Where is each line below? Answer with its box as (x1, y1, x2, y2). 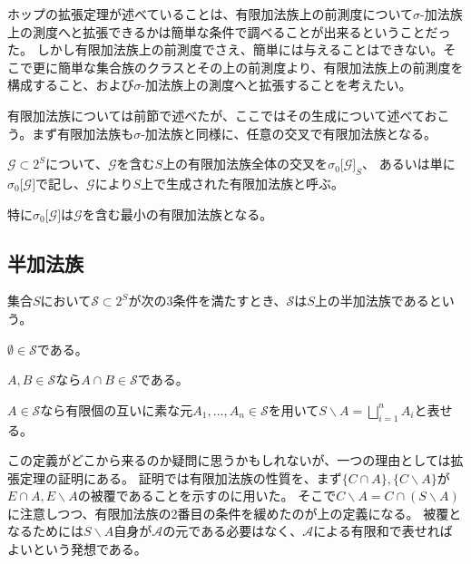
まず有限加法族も (32, 123, 134, 142)
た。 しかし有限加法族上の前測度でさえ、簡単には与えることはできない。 (7, 40, 444, 59)
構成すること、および (7, 75, 134, 94)
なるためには (7, 521, 83, 540)
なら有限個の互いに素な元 (40, 400, 193, 419)
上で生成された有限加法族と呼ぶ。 (141, 173, 345, 192)
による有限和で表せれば (313, 521, 453, 540)
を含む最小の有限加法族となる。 (82, 204, 273, 223)
